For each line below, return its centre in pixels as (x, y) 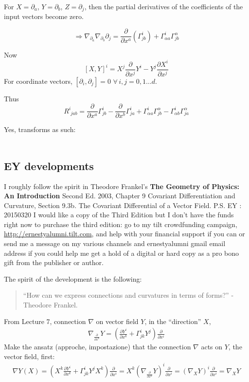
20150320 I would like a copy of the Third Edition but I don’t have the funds (119, 215)
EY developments (49, 165)
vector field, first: (29, 356)
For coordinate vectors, (38, 81)
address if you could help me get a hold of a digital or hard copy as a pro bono (122, 253)
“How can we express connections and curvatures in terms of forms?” (126, 295)
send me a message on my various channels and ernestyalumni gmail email (115, 243)
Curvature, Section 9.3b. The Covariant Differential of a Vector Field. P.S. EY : (123, 205)
